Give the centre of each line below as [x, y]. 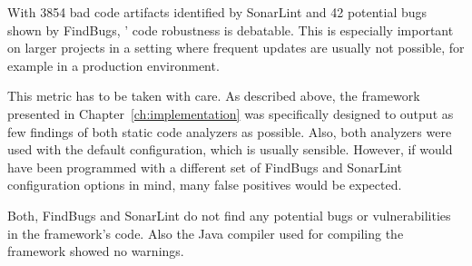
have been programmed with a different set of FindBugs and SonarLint [205, 167]
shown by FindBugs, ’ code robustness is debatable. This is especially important [231, 30]
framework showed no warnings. [96, 251]
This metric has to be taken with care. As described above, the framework [214, 96]
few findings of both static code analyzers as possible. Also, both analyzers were [230, 131]
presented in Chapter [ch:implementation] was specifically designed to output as [231, 113]
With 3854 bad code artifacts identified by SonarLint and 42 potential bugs [217, 12]
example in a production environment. [113, 65]
